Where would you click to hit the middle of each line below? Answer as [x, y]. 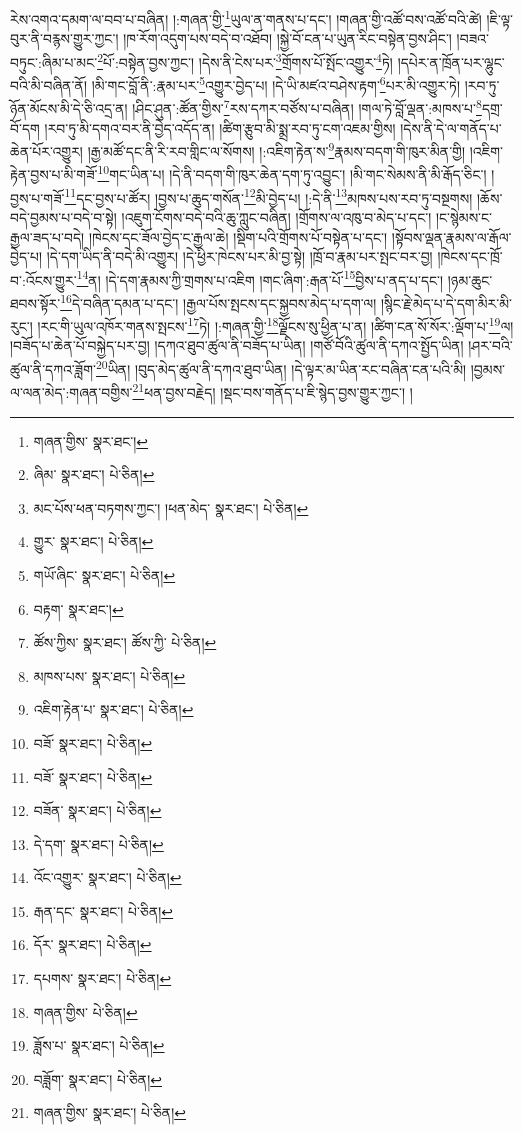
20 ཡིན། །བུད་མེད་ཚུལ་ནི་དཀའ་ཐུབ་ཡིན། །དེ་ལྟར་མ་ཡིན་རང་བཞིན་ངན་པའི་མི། [281, 367]
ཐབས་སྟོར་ [35, 302]
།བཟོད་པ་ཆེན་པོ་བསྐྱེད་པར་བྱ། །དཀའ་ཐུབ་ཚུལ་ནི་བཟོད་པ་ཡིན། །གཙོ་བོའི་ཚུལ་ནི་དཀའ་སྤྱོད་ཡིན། [237, 345]
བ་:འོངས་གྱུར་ [43, 279]
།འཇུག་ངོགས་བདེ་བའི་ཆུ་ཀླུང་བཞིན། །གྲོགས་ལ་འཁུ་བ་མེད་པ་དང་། [276, 216]
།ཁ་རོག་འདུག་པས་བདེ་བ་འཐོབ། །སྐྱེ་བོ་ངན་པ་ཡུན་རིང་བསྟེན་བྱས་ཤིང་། [287, 38]
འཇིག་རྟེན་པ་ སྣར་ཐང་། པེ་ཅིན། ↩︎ [113, 709]
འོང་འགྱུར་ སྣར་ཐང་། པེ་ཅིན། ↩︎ [107, 877]
